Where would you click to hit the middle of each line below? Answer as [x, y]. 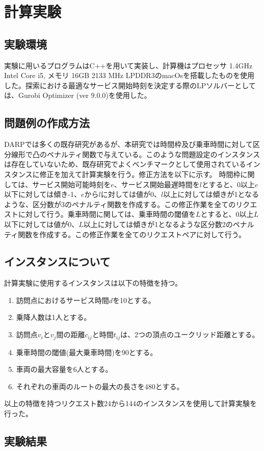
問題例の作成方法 [47, 123]
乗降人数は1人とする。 [54, 317]
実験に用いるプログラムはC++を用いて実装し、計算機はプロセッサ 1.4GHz [128, 65]
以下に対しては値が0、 [42, 224]
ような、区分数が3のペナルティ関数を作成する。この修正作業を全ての [120, 204]
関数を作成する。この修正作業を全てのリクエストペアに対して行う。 [132, 234]
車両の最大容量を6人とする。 [64, 369]
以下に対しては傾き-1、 [43, 194]
